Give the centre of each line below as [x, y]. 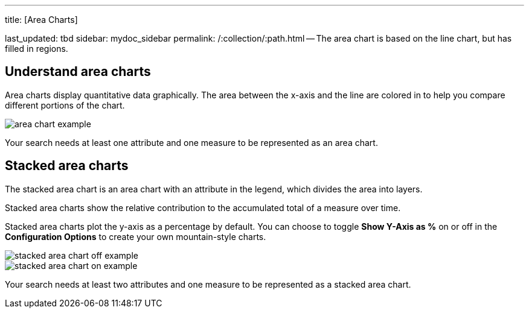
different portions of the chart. [65, 105]
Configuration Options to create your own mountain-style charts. [136, 236]
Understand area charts [78, 72]
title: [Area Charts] [41, 20]
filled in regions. [37, 49]
